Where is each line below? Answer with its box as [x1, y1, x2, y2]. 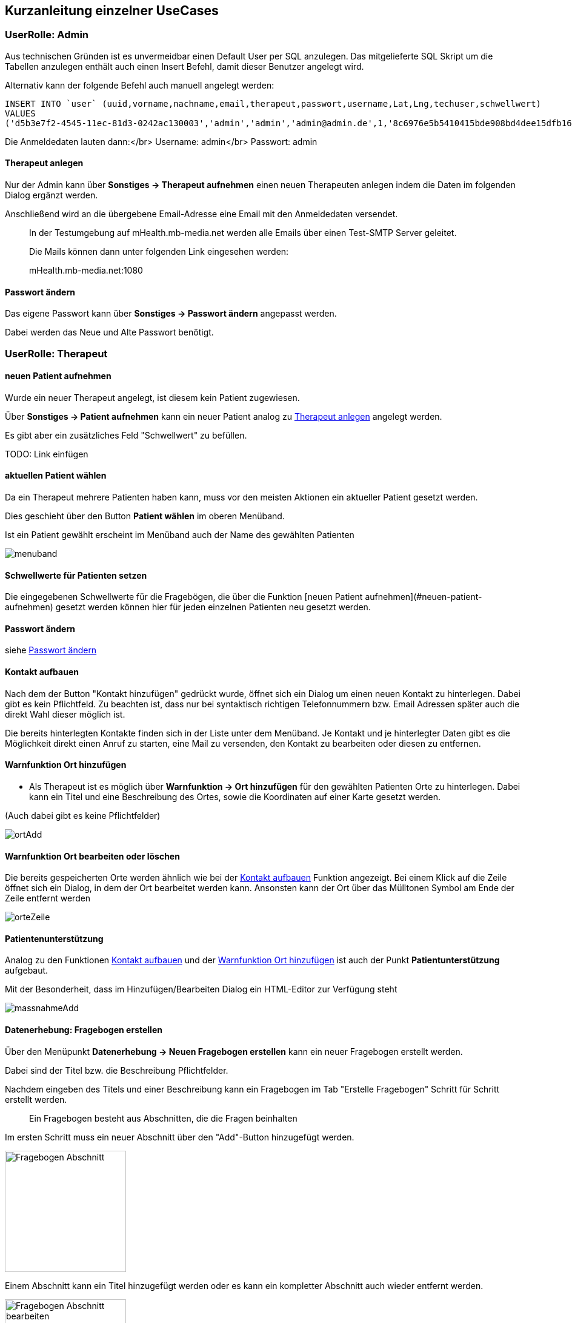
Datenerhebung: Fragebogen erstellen [5, 1024, 162, 1035]
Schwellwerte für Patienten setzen [5, 570, 147, 581]
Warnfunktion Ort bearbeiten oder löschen [5, 850, 180, 861]
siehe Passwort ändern [5, 645, 97, 656]
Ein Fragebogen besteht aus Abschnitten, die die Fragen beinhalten [29, 1113, 298, 1123]
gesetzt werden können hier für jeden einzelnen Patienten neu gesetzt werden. [55, 602, 371, 613]
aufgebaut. [5, 965, 48, 976]
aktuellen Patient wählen [5, 470, 107, 481]
